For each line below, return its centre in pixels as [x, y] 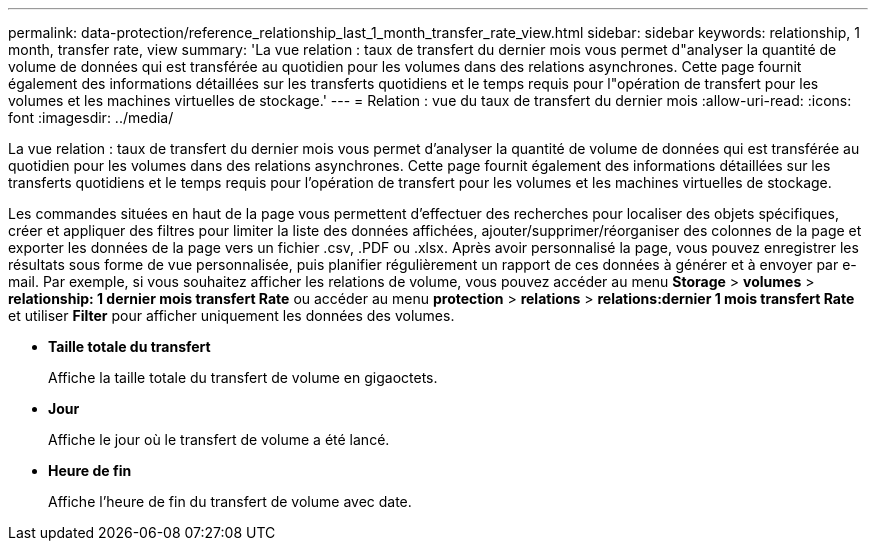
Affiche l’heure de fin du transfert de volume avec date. [230, 501]
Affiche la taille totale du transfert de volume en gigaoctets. [243, 377]
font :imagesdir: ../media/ [91, 117]
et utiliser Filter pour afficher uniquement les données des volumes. [231, 315]
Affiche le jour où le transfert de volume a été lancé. [219, 439]
